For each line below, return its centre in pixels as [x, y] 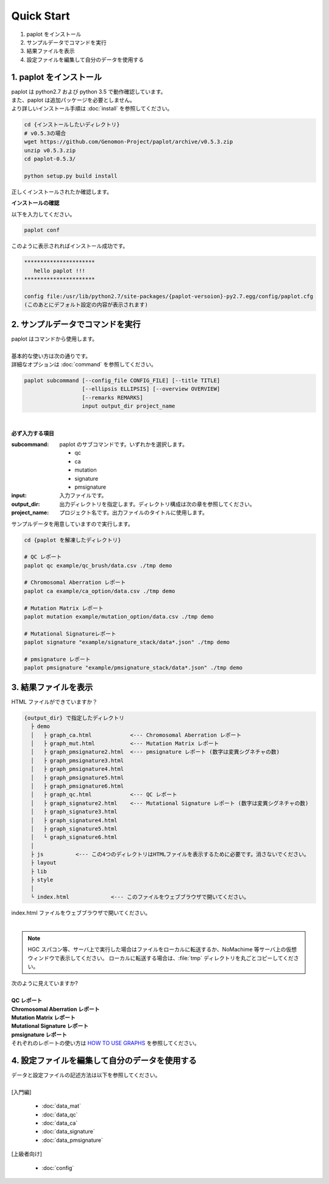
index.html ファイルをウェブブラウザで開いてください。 [81, 913]
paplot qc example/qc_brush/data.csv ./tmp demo [98, 565]
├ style [42, 880]
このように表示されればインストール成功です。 [70, 246]
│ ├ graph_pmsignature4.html [77, 769]
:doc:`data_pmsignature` [73, 1140]
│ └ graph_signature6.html [74, 837]
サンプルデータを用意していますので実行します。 [72, 523]
